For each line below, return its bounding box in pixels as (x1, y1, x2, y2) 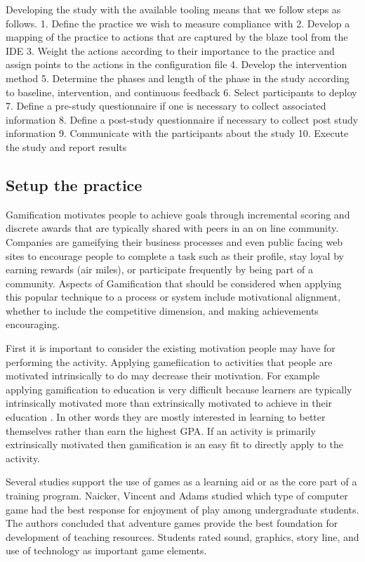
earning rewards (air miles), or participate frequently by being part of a (6, 262, 314, 277)
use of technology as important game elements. (6, 543, 207, 558)
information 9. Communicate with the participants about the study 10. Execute (6, 126, 349, 140)
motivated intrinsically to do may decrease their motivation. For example (6, 368, 320, 383)
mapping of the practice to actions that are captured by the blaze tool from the (6, 30, 348, 44)
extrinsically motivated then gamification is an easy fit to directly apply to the (6, 437, 343, 452)
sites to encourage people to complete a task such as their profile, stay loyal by (6, 248, 344, 263)
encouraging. (6, 317, 60, 332)
